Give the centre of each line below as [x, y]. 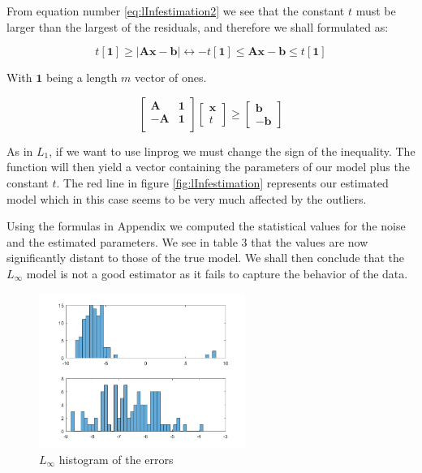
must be [376, 11]
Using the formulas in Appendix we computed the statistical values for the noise [206, 226]
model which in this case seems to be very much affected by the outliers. [187, 198]
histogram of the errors [116, 459]
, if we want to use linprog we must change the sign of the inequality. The [232, 150]
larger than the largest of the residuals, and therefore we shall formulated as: [198, 26]
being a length [82, 77]
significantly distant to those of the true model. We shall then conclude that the [205, 258]
